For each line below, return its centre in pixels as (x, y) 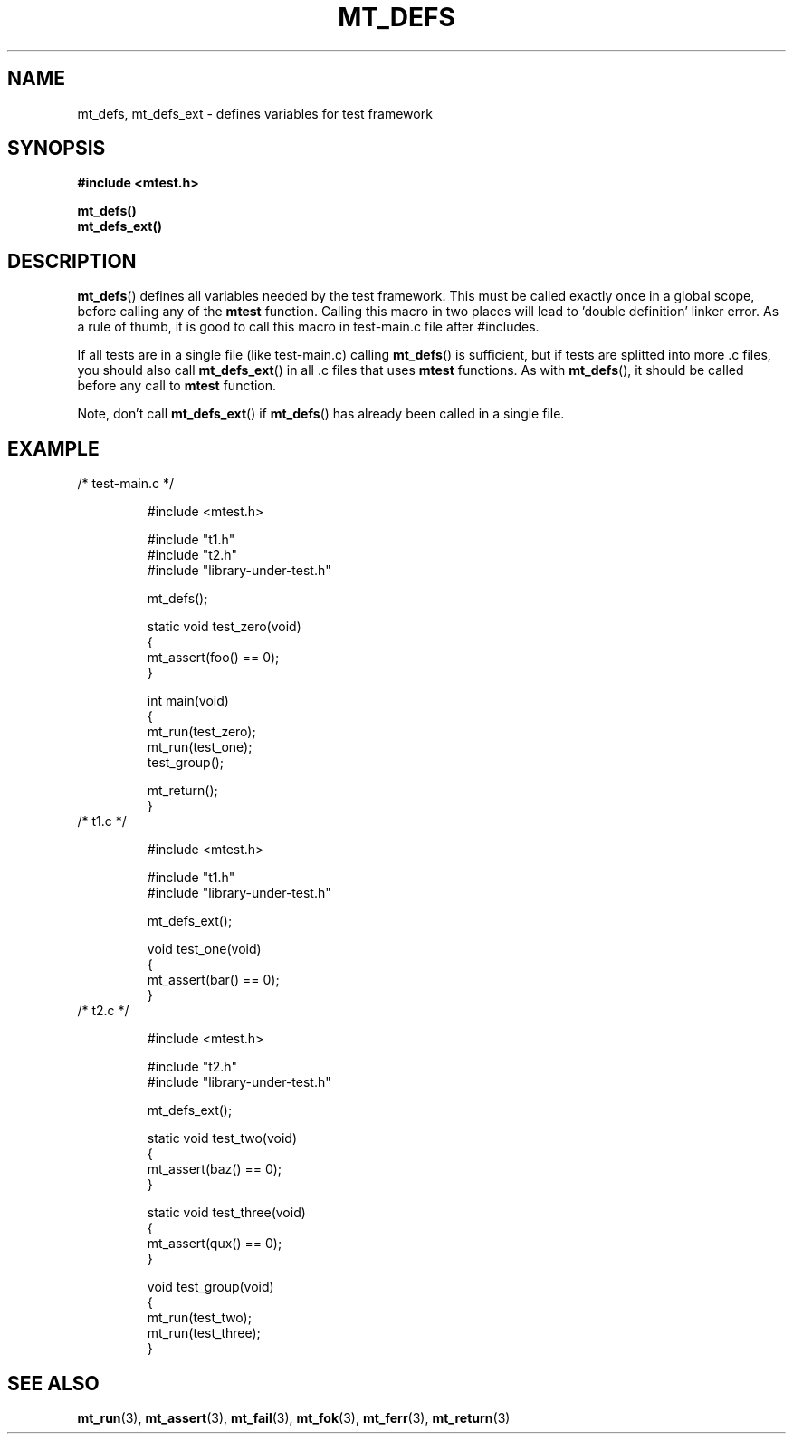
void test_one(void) (204, 949)
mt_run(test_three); (204, 1333)
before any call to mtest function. (177, 386)
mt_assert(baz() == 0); (215, 1169)
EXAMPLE (53, 448)
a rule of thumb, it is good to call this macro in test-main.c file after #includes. (308, 327)
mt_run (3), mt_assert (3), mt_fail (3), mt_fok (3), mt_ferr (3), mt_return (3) (294, 1417)
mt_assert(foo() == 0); (213, 658)
